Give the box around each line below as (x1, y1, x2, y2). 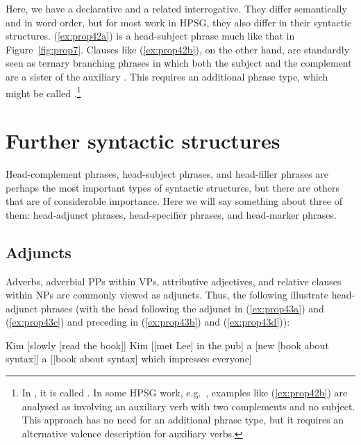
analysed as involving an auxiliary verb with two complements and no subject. (22, 398, 355, 413)
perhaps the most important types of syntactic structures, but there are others (6, 180, 340, 194)
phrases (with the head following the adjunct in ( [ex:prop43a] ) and (40, 301, 324, 315)
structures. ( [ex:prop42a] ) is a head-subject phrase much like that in (6, 28, 295, 43)
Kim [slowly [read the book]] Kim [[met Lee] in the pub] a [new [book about (6, 337, 329, 352)
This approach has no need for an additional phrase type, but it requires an (22, 412, 344, 427)
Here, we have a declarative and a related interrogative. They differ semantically (6, 1, 347, 15)
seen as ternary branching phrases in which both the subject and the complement (6, 56, 352, 70)
